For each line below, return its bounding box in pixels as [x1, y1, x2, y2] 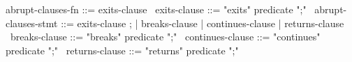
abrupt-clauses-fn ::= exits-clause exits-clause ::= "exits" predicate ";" [6, 2, 307, 16]
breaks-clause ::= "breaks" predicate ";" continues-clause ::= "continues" [10, 29, 321, 44]
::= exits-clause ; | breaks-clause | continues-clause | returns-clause [61, 15, 344, 30]
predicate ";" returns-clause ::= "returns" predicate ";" [6, 42, 239, 57]
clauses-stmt [6, 15, 58, 30]
